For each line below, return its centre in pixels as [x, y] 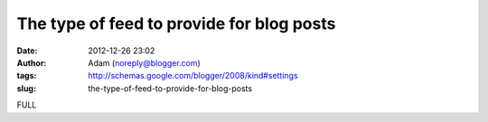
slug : [26, 88]
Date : [27, 51]
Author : [32, 62]
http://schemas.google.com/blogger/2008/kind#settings [193, 76]
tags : [27, 76]
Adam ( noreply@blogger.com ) [144, 62]
